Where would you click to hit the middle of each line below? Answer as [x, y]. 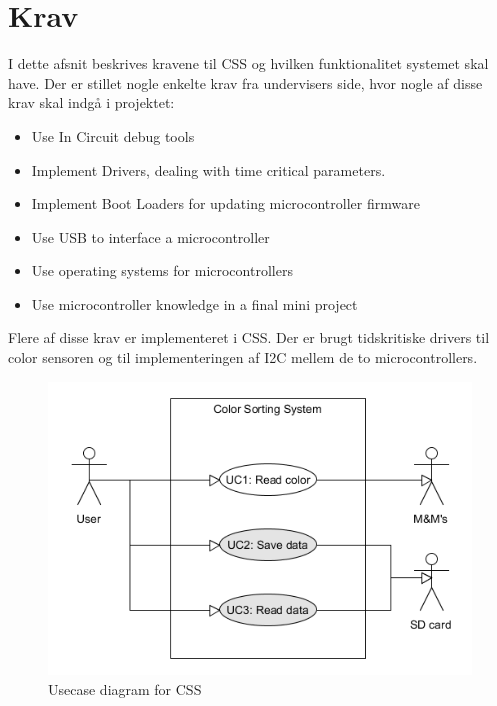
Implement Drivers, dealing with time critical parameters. [208, 169]
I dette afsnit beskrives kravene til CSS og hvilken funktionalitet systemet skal [248, 63]
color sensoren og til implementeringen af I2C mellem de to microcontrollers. [243, 357]
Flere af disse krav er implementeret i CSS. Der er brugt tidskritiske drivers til [249, 337]
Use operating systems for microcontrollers [162, 270]
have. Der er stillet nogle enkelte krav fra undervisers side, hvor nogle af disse [245, 82]
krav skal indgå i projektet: [91, 102]
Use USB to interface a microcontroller [150, 236]
